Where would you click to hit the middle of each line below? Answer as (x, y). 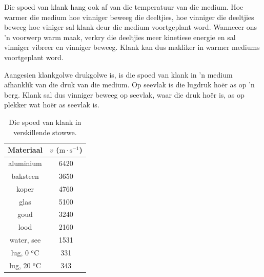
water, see (25, 240)
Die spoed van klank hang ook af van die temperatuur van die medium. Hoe (124, 7)
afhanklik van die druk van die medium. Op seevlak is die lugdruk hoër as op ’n (129, 85)
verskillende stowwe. (45, 132)
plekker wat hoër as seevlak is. (52, 105)
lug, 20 (20, 265)
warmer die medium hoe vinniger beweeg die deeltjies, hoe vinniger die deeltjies (129, 17)
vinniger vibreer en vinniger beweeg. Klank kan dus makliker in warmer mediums (132, 47)
